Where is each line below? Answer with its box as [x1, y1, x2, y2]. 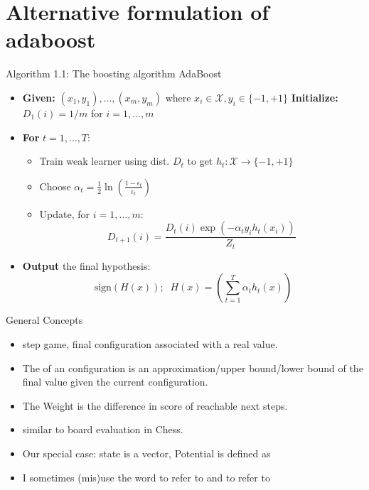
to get [187, 153, 213, 168]
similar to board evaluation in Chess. [22, 422, 183, 437]
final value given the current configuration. [22, 374, 208, 389]
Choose [39, 178, 71, 193]
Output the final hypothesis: [22, 258, 151, 273]
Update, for [39, 206, 90, 221]
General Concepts [6, 312, 83, 327]
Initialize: [291, 89, 338, 104]
